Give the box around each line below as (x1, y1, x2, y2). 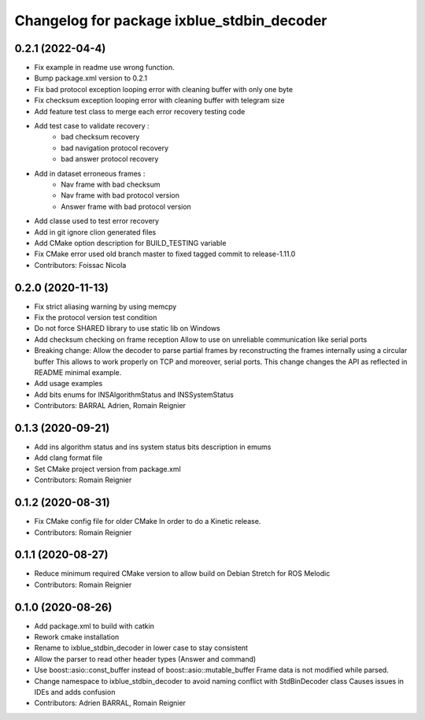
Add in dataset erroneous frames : (34, 169, 146, 178)
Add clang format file (34, 453, 103, 462)
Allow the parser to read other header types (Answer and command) (34, 654, 257, 663)
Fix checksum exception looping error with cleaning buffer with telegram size (34, 95, 285, 106)
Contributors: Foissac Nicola (34, 260, 127, 269)
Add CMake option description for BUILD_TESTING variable (34, 238, 227, 247)
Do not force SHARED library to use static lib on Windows (34, 324, 220, 333)
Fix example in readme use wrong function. (34, 63, 175, 72)
